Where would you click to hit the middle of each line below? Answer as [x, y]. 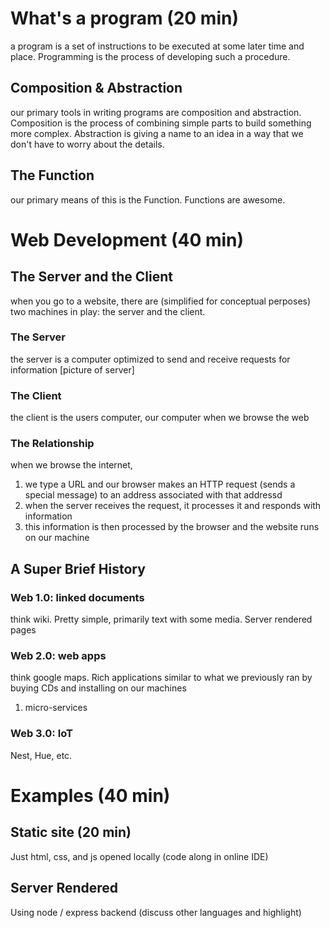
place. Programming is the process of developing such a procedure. [150, 56]
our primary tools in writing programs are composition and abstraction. [156, 112]
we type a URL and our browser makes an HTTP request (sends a [160, 484]
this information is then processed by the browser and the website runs [172, 527]
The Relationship [52, 444]
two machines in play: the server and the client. [108, 311]
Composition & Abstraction [96, 88]
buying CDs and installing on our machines [98, 688]
